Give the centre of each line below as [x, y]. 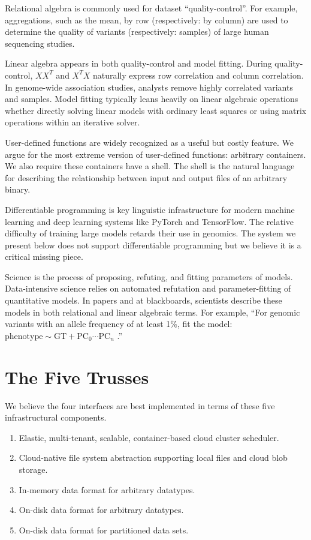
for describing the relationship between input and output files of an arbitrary [146, 177]
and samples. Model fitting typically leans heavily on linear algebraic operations [152, 99]
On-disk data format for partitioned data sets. [104, 529]
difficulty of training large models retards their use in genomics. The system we [150, 233]
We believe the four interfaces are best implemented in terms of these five [140, 405]
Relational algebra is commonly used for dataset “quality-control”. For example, [151, 8]
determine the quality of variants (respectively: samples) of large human [137, 31]
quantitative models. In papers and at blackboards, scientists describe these [144, 300]
